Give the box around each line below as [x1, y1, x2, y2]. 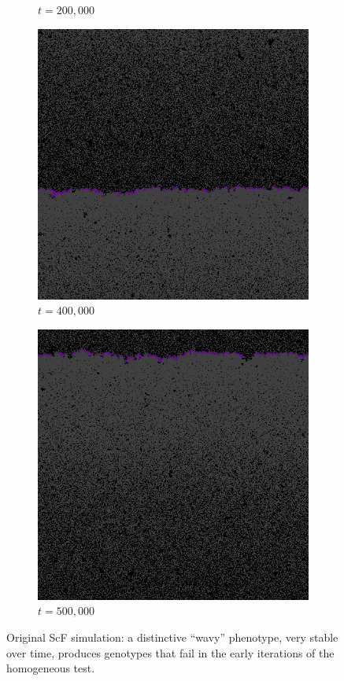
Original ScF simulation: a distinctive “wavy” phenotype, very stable [6, 628, 338, 645]
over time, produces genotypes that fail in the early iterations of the [6, 644, 335, 661]
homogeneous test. [6, 660, 95, 676]
